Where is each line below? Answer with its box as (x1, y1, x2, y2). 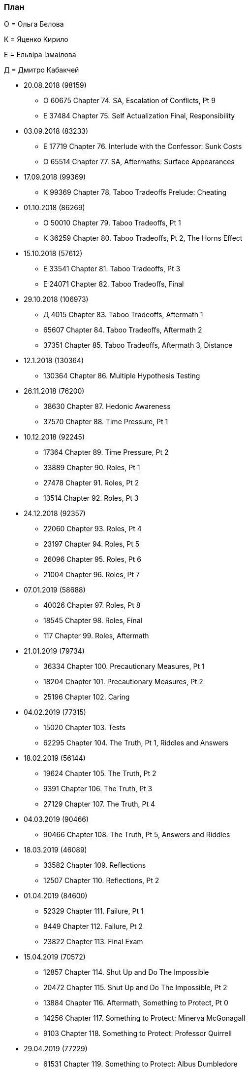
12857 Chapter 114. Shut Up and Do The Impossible (43, 968, 209, 977)
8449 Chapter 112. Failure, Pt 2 (43, 922, 143, 931)
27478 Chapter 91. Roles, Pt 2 (43, 479, 139, 487)
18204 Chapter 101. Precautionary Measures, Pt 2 (43, 677, 203, 686)
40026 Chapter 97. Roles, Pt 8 (43, 601, 141, 610)
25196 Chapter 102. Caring (43, 693, 130, 702)
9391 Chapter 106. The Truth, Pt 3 (43, 784, 153, 793)
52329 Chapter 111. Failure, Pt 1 (43, 907, 144, 916)
